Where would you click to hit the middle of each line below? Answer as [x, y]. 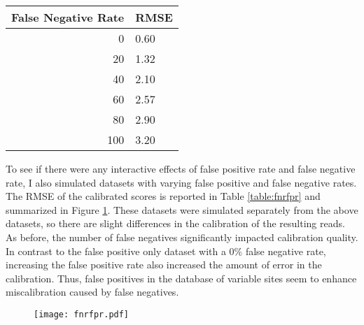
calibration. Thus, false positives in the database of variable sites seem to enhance [181, 278]
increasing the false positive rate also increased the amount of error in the [164, 265]
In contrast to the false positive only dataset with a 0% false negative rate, [166, 251]
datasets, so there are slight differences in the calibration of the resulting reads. [175, 223]
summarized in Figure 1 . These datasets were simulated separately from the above [182, 209]
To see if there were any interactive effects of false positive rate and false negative [181, 168]
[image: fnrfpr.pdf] [82, 314]
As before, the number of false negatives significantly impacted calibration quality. [182, 237]
